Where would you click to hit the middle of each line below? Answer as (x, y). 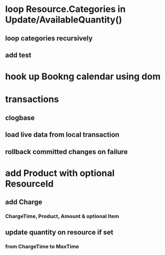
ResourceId (29, 184)
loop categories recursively (49, 38)
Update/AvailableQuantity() (64, 20)
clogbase (20, 118)
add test (18, 55)
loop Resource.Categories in (65, 9)
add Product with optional (60, 173)
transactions (32, 100)
